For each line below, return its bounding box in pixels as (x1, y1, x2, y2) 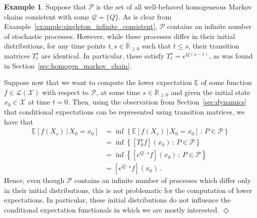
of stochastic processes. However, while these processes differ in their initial (4, 30, 235, 41)
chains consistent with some (4, 11, 89, 21)
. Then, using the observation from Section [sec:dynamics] (68, 96, 246, 107)
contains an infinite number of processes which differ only (74, 175, 251, 185)
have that (4, 116, 33, 126)
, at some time (96, 86, 141, 97)
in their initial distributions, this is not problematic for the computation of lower (4, 184, 252, 195)
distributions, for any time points (4, 40, 106, 51)
